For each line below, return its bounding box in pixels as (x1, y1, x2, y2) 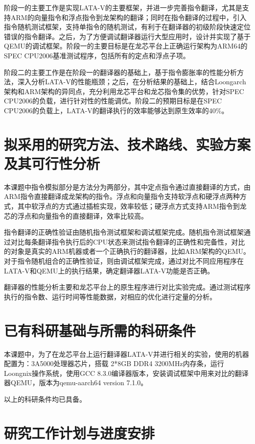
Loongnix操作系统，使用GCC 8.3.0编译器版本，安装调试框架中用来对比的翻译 (4, 368, 249, 378)
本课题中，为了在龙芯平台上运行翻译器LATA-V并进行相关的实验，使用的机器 (4, 348, 249, 359)
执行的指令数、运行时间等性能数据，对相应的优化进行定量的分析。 (4, 291, 216, 301)
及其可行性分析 (4, 153, 100, 173)
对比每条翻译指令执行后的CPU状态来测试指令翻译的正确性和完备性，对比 (10, 236, 245, 247)
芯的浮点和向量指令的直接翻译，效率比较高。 (4, 210, 148, 221)
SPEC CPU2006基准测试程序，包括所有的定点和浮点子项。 (4, 50, 190, 60)
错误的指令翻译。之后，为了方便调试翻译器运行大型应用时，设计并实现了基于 (4, 31, 251, 41)
